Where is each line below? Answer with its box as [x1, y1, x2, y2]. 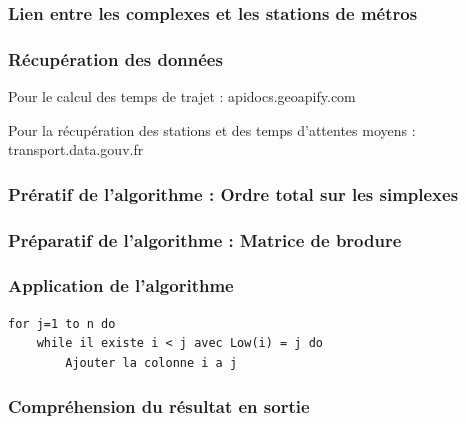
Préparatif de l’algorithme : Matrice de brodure [8, 227, 402, 252]
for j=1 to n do [8, 316, 116, 331]
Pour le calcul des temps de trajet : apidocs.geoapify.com [8, 86, 356, 107]
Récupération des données [8, 46, 223, 71]
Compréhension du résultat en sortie [8, 394, 310, 419]
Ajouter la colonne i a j [65, 355, 238, 370]
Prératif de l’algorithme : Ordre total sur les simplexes [8, 181, 459, 206]
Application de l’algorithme [8, 273, 234, 298]
